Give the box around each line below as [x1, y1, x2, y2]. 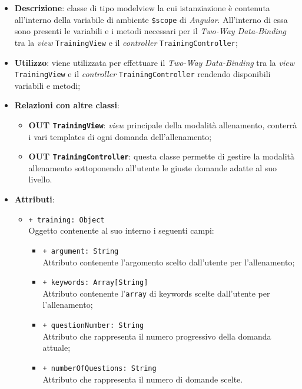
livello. [28, 173, 52, 185]
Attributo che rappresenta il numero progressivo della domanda [42, 330, 271, 342]
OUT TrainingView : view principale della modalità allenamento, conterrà [28, 118, 297, 131]
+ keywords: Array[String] [42, 278, 148, 287]
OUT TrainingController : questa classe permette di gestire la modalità [28, 150, 295, 162]
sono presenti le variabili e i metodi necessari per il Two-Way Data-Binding [14, 25, 286, 37]
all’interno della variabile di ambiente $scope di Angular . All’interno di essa [14, 13, 288, 25]
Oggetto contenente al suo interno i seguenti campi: [28, 224, 214, 237]
